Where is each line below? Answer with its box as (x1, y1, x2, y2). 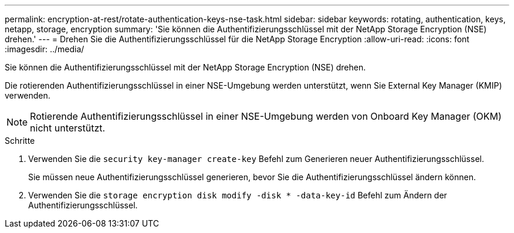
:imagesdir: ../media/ (5, 44, 84, 54)
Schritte (5, 136, 35, 146)
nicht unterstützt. (30, 122, 106, 134)
